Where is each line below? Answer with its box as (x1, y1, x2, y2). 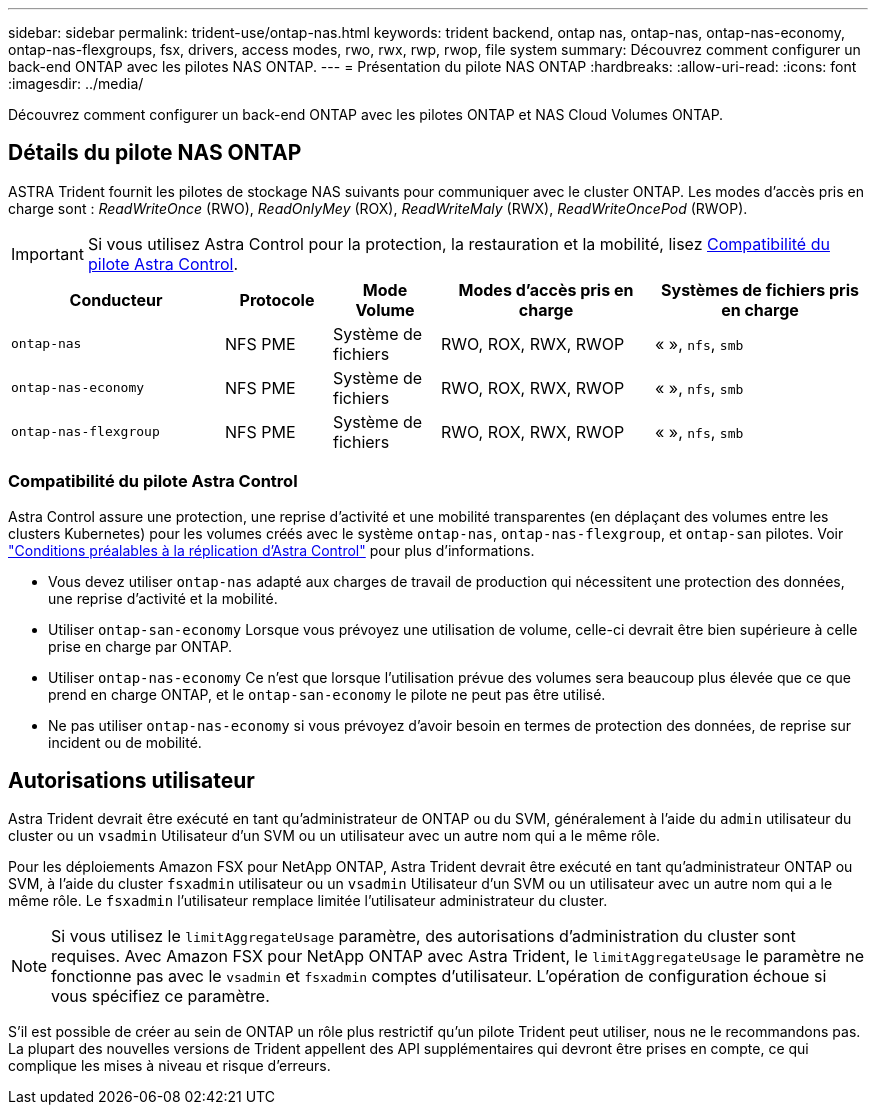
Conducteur (69, 289, 163, 310)
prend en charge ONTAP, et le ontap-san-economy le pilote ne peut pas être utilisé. (48, 685, 606, 703)
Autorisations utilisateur (8, 768, 255, 794)
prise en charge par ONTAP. (48, 637, 233, 655)
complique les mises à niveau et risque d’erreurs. (8, 1057, 331, 1075)
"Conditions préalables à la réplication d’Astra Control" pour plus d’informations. (8, 541, 535, 559)
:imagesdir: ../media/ (8, 75, 144, 92)
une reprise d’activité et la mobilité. (48, 589, 278, 607)
